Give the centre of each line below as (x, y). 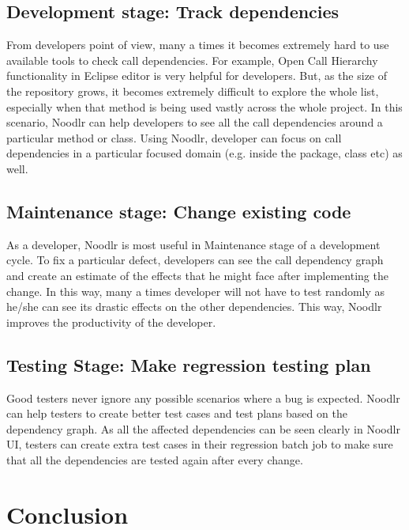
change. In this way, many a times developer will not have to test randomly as (196, 291)
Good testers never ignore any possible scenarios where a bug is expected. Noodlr (203, 397)
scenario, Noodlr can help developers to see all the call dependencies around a (195, 122)
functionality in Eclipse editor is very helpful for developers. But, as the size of (197, 76)
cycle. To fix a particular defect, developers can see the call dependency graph (195, 260)
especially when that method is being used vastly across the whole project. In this (204, 106)
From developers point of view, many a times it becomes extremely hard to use (198, 45)
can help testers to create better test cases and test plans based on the (177, 413)
